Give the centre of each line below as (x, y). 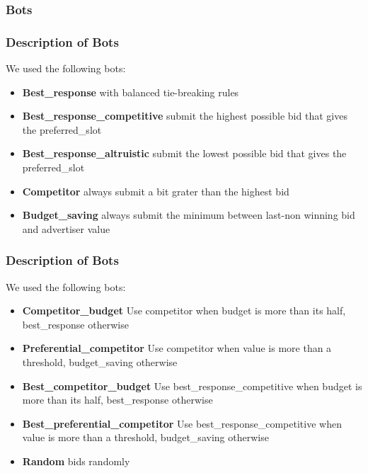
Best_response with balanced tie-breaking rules (131, 92)
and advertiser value (66, 228)
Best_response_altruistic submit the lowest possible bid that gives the (184, 153)
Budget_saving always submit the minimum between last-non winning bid (189, 215)
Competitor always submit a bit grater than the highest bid (156, 191)
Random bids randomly (76, 461)
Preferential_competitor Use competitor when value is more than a (177, 348)
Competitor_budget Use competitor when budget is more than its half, (184, 310)
